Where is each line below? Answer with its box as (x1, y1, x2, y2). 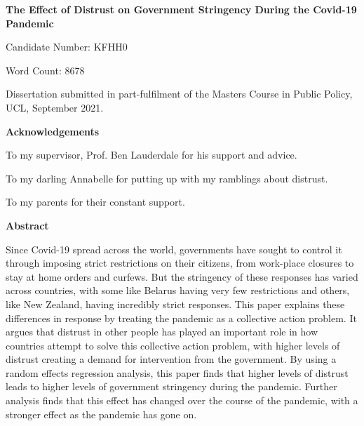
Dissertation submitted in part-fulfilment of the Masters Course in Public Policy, (6, 86, 353, 101)
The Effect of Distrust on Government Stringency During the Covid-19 (6, 2, 357, 16)
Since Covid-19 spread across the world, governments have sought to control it (6, 241, 342, 256)
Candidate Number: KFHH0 (6, 39, 128, 54)
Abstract (6, 218, 49, 232)
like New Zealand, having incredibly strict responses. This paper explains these (6, 296, 345, 311)
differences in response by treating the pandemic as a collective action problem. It (6, 310, 357, 325)
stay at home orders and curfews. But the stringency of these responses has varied (6, 269, 358, 284)
